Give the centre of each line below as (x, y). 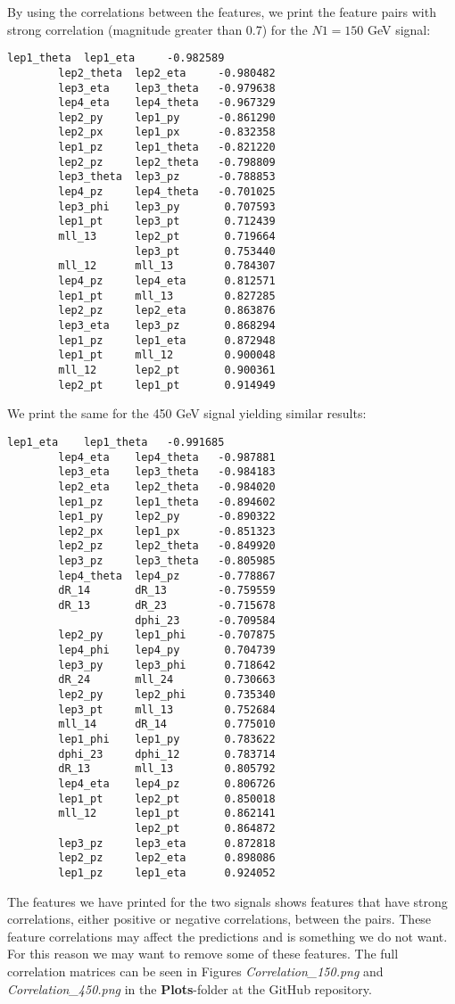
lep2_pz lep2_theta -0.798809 (167, 162)
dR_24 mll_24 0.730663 (167, 680)
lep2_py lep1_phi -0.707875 (167, 635)
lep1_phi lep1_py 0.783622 (167, 739)
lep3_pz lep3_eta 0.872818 (167, 843)
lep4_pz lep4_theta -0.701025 (167, 192)
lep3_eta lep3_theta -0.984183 (167, 472)
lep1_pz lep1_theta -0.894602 (167, 502)
